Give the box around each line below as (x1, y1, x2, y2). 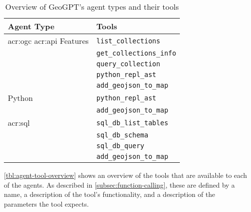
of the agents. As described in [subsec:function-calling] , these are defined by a (4, 179, 235, 190)
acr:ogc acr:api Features (8, 35, 89, 46)
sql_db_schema (96, 131, 149, 139)
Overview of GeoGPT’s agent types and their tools (5, 1, 179, 12)
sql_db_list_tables (96, 118, 169, 127)
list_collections (96, 37, 160, 45)
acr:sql (8, 117, 30, 128)
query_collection (96, 60, 160, 68)
